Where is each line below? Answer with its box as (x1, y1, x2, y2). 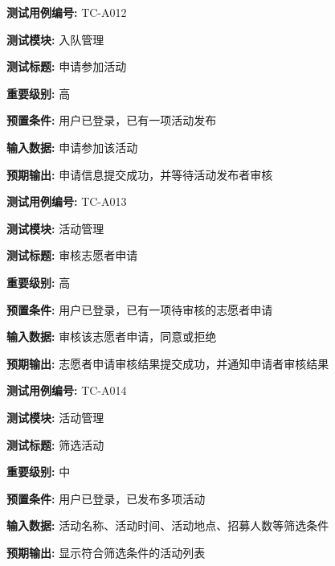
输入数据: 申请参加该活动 (6, 138, 138, 155)
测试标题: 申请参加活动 (6, 58, 127, 75)
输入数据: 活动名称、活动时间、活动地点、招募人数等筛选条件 (6, 517, 329, 534)
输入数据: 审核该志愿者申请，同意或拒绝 (6, 328, 217, 345)
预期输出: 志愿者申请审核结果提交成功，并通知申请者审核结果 (6, 355, 329, 371)
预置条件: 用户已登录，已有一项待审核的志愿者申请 (6, 301, 273, 318)
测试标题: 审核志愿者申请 (6, 247, 138, 264)
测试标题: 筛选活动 (6, 436, 104, 453)
